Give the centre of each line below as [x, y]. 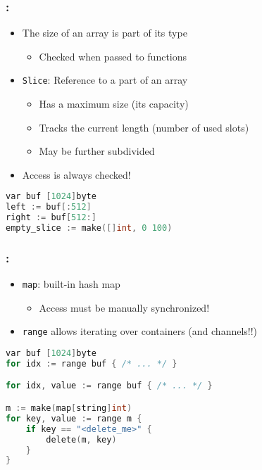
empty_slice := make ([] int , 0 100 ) [89, 228]
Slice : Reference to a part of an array [105, 80]
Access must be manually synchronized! [124, 307]
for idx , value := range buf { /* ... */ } [109, 386]
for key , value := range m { [74, 418]
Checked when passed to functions [113, 56]
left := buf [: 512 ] [49, 207]
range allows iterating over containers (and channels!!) [140, 331]
